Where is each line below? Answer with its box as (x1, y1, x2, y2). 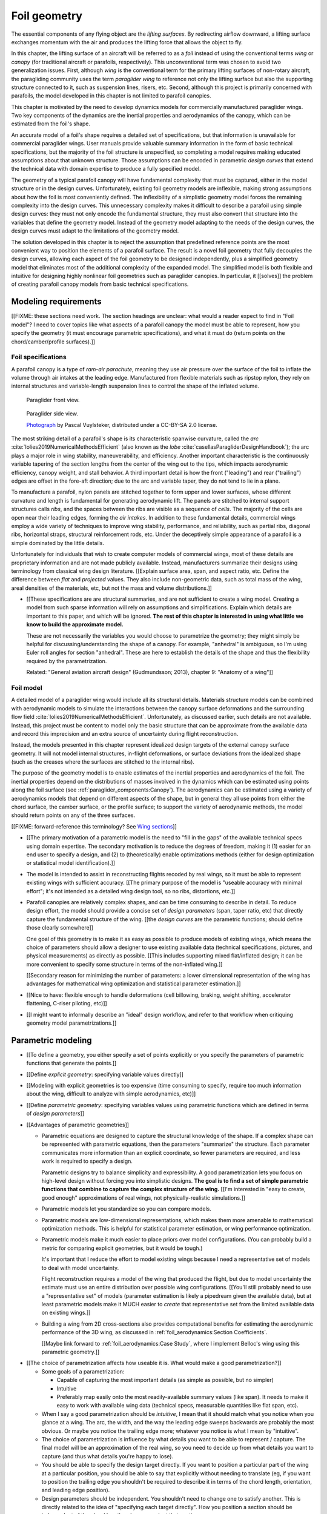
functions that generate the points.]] (26, 1060, 117, 1067)
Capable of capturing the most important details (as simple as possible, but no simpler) (56, 1377, 274, 1384)
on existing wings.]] (41, 1309, 91, 1317)
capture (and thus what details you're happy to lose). (41, 1452, 174, 1459)
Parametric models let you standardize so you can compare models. (41, 1205, 211, 1212)
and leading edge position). (41, 1487, 110, 1494)
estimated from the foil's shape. (11, 120, 91, 127)
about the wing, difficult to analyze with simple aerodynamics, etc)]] (26, 1090, 196, 1097)
